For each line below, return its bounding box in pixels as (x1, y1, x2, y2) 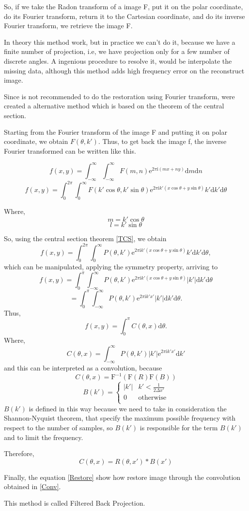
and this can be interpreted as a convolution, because (4, 363, 162, 373)
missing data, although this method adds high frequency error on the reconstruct (4, 65, 245, 75)
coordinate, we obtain (4, 136, 68, 146)
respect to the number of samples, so (4, 423, 113, 433)
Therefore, (4, 448, 34, 458)
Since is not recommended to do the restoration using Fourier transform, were (4, 91, 235, 101)
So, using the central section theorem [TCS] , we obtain (4, 233, 167, 243)
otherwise (138, 394, 167, 401)
